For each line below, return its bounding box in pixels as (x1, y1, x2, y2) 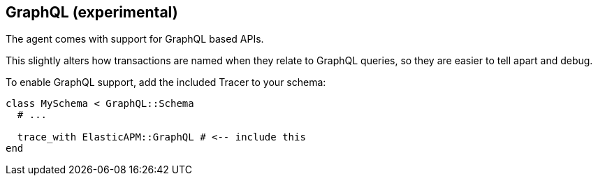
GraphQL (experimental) (6, 3, 178, 21)
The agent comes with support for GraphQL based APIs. (6, 33, 264, 45)
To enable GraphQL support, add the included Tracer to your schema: (6, 76, 326, 89)
